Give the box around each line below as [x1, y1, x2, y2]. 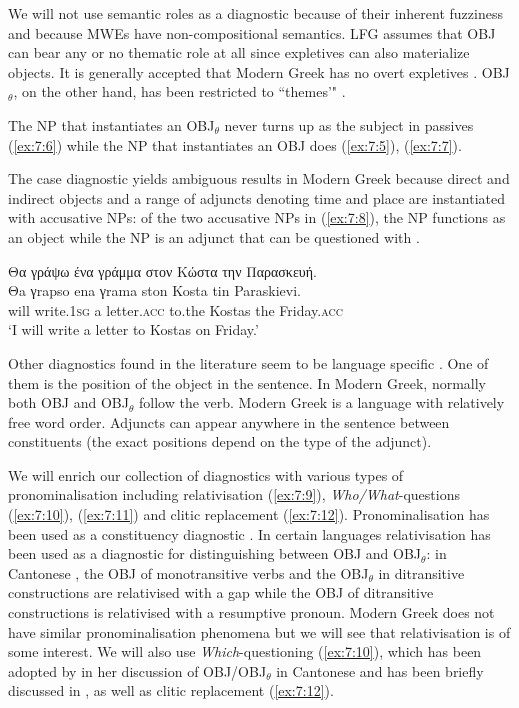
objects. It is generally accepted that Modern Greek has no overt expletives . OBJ [8, 61, 510, 82]
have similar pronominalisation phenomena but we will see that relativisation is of [8, 621, 511, 642]
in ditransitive [378, 562, 465, 583]
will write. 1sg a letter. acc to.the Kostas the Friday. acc [8, 299, 343, 320]
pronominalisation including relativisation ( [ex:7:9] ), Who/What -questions [8, 484, 460, 505]
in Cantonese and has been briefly [276, 660, 484, 681]
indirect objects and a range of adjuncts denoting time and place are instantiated [8, 187, 505, 208]
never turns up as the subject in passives [224, 114, 474, 135]
